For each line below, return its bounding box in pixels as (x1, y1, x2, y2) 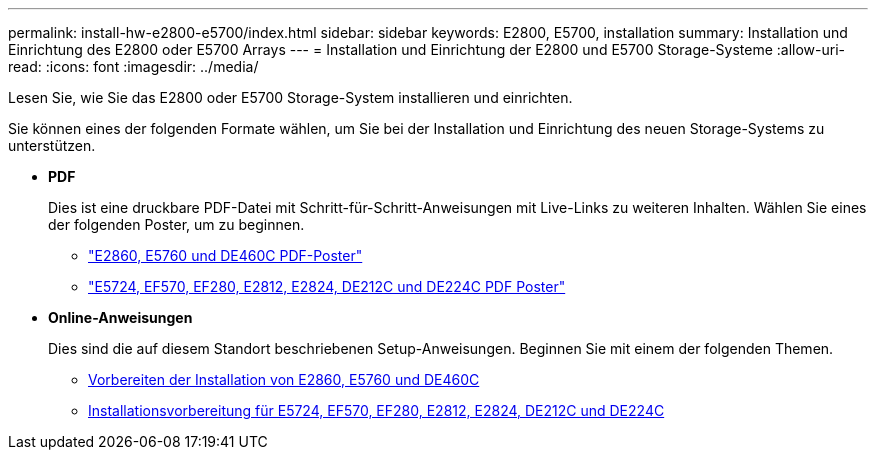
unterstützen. (8, 137, 96, 154)
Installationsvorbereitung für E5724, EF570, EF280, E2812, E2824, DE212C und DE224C (88, 402, 665, 419)
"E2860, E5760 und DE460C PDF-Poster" (88, 247, 363, 264)
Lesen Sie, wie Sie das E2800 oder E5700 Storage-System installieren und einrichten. (8, 89, 573, 106)
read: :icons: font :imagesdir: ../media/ (8, 58, 259, 75)
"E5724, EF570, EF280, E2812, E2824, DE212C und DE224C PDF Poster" (88, 278, 566, 295)
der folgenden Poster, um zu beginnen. (48, 216, 305, 233)
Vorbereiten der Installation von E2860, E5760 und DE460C (88, 371, 480, 388)
